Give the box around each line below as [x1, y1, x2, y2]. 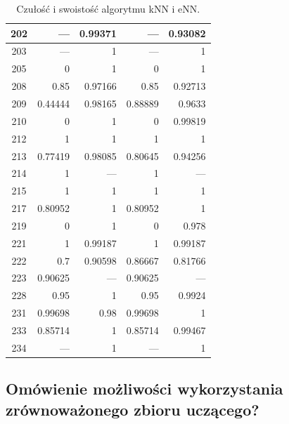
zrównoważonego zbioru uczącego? [6, 398, 259, 420]
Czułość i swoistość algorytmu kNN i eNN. [16, 1, 200, 15]
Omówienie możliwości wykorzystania [6, 378, 283, 399]
